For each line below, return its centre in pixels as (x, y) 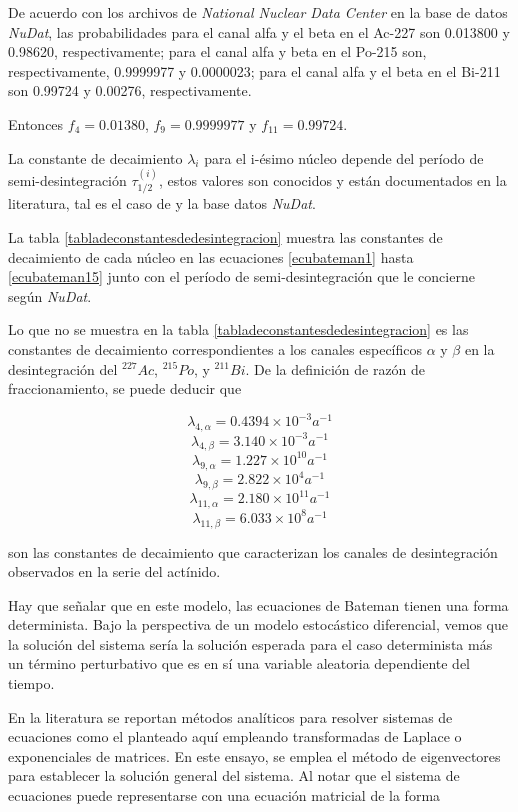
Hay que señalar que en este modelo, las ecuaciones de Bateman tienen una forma (258, 604)
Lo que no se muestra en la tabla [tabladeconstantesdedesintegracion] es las (238, 329)
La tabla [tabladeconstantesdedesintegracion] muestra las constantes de (225, 236)
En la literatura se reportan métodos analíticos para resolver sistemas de (230, 716)
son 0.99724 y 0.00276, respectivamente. (130, 90)
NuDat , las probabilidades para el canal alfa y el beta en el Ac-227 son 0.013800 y (259, 31)
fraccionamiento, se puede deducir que (125, 388)
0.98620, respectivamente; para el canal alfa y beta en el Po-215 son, (217, 51)
